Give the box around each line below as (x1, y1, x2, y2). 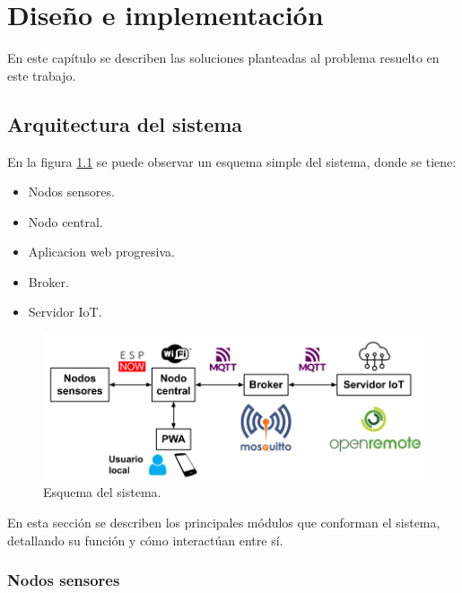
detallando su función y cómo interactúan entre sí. (7, 530, 283, 549)
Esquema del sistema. (43, 483, 161, 501)
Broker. (28, 272, 69, 291)
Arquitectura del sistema (7, 109, 243, 137)
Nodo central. (28, 212, 103, 231)
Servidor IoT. (28, 302, 102, 321)
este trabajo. (7, 65, 76, 84)
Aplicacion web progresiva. (28, 242, 175, 261)
